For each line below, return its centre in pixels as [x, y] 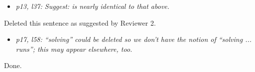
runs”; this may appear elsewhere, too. [74, 49]
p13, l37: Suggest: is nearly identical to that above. [93, 6]
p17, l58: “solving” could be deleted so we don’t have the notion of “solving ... [134, 39]
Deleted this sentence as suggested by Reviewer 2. [80, 22]
